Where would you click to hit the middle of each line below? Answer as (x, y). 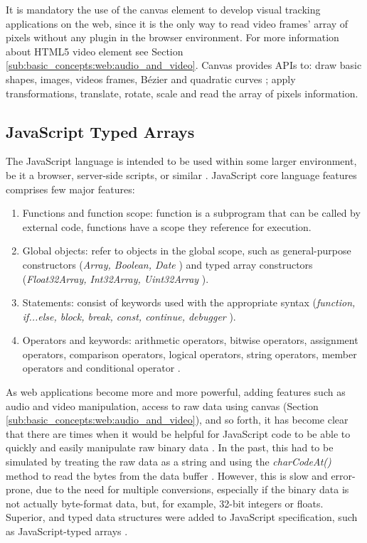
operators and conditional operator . (101, 368)
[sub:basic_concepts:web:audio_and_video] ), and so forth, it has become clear (177, 420)
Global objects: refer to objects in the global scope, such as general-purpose (187, 251)
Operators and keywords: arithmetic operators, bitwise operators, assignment (190, 340)
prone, (20, 489)
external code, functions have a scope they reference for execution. (167, 226)
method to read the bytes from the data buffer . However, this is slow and (167, 475)
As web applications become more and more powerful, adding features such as (176, 392)
